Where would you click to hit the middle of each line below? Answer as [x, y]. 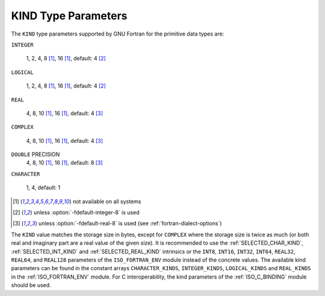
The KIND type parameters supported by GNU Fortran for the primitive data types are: [118, 34]
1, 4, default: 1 [43, 187]
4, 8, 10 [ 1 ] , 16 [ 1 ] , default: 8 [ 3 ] [64, 163]
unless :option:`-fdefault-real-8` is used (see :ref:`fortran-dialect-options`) [130, 224]
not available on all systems [107, 201]
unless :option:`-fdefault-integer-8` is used [86, 213]
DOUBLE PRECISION [36, 154]
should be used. [31, 285]
